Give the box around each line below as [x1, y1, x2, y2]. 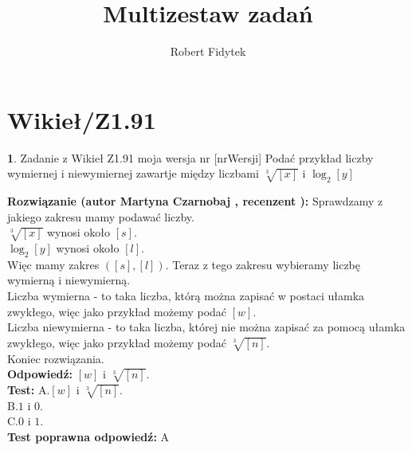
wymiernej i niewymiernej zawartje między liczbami [7, 165, 259, 182]
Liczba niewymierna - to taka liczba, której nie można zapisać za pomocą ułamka [7, 319, 406, 335]
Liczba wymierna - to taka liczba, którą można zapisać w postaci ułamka [7, 287, 365, 303]
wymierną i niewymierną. [7, 272, 131, 288]
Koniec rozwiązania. [7, 350, 104, 366]
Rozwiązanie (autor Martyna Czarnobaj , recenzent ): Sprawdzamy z [7, 193, 383, 209]
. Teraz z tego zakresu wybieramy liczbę [165, 256, 361, 272]
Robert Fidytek [170, 43, 246, 60]
